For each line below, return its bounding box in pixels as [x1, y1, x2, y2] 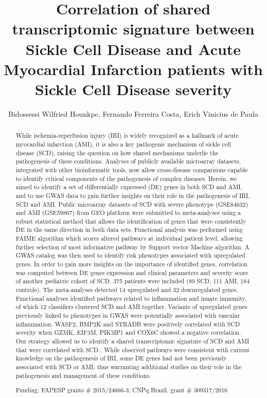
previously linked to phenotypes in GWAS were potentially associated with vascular [15, 311, 240, 320]
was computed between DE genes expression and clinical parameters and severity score [15, 268, 248, 277]
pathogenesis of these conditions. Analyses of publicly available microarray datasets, [15, 157, 241, 166]
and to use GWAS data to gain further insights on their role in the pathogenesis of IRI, [15, 191, 250, 200]
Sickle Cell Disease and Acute [25, 38, 241, 59]
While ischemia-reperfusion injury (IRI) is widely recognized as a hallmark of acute [15, 131, 239, 140]
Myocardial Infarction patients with [4, 58, 263, 79]
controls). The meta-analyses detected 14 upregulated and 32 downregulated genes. [15, 285, 238, 294]
